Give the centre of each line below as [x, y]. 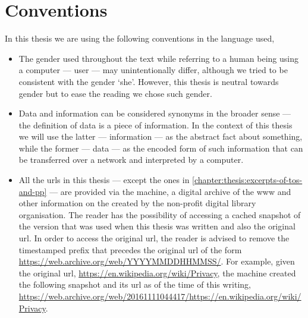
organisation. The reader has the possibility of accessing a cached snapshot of [160, 214]
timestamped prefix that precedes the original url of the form [130, 249]
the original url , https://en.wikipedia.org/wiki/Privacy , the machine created [157, 273]
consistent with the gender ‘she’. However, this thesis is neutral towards [149, 81]
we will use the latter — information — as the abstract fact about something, [161, 136]
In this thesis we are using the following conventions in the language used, [140, 38]
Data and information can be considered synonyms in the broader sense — [155, 113]
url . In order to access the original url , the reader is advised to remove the [154, 238]
